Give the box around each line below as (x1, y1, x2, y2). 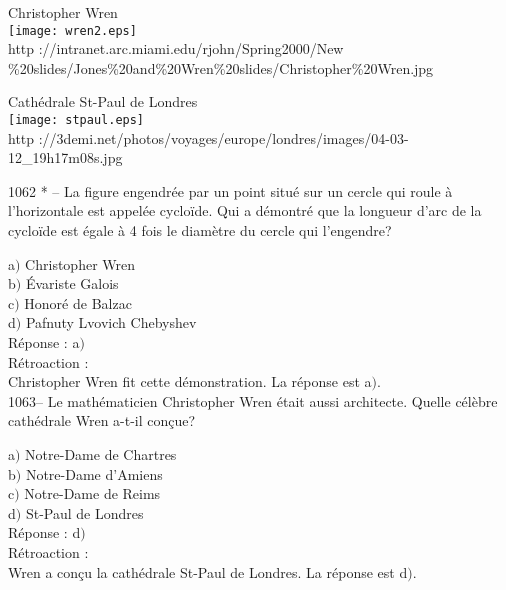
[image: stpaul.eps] (8, 113, 145, 128)
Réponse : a (8, 332, 80, 353)
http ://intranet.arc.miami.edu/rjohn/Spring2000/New (8, 38, 344, 59)
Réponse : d (8, 522, 81, 543)
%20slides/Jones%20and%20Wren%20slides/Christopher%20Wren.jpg (8, 57, 434, 78)
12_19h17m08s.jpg (8, 147, 123, 168)
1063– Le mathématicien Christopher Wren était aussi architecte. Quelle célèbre (8, 390, 498, 411)
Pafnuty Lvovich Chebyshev (25, 312, 197, 333)
